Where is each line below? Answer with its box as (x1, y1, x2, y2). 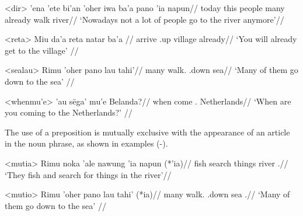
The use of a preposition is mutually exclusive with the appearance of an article (5, 126, 290, 138)
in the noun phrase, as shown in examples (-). (5, 137, 168, 149)
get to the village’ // (5, 44, 79, 56)
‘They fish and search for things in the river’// (5, 168, 172, 180)
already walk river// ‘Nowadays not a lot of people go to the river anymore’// (5, 13, 284, 25)
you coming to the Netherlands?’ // (5, 106, 133, 119)
